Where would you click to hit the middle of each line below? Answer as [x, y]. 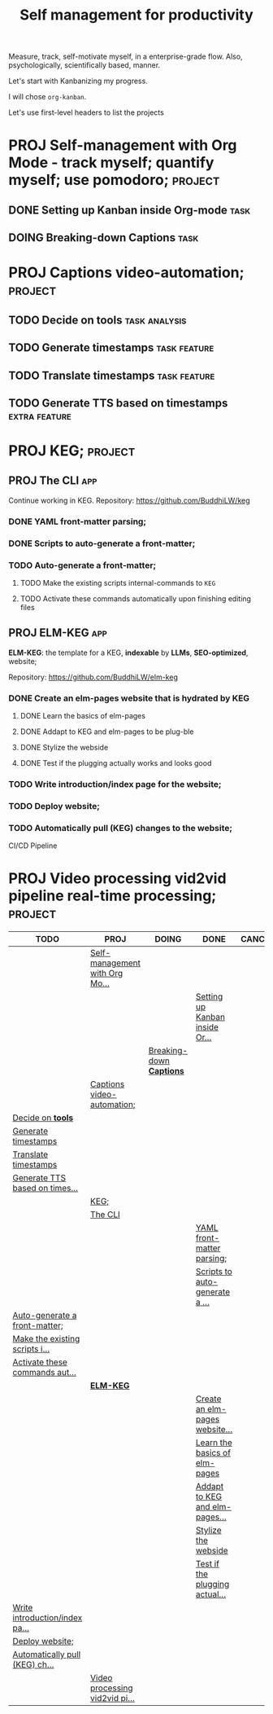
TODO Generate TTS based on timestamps [118, 403]
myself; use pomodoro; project [114, 180]
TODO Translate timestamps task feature [112, 375]
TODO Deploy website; [54, 806]
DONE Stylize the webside [64, 748]
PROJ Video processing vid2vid [117, 879]
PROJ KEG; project [72, 451]
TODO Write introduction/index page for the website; [115, 784]
